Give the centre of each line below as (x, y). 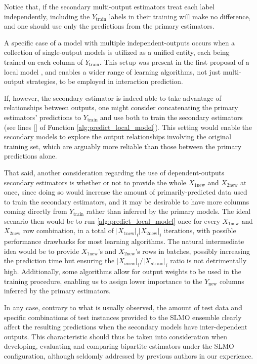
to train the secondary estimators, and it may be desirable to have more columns (127, 201)
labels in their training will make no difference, (180, 16)
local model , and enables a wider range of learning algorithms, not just (112, 71)
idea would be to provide (42, 251)
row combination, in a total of (68, 230)
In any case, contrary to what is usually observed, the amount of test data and (123, 307)
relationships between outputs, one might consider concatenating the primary (121, 107)
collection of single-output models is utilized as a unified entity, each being (117, 52)
